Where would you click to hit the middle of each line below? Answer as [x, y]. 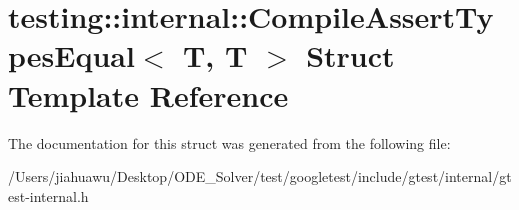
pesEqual [71, 55]
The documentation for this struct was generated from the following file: [229, 142]
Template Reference [148, 94]
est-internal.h [48, 195]
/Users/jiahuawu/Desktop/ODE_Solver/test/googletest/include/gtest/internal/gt [260, 176]
